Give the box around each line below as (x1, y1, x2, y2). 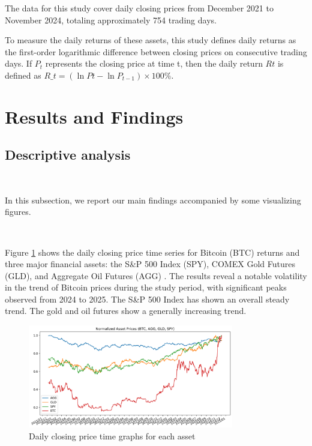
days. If (5, 57, 32, 70)
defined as (5, 68, 41, 81)
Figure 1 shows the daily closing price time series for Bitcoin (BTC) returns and (5, 246, 300, 258)
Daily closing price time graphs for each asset (29, 429, 196, 442)
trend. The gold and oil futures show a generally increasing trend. (5, 304, 247, 317)
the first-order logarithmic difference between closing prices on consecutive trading (5, 45, 307, 58)
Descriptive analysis (5, 145, 131, 164)
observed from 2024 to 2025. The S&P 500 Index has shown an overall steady (5, 292, 290, 305)
